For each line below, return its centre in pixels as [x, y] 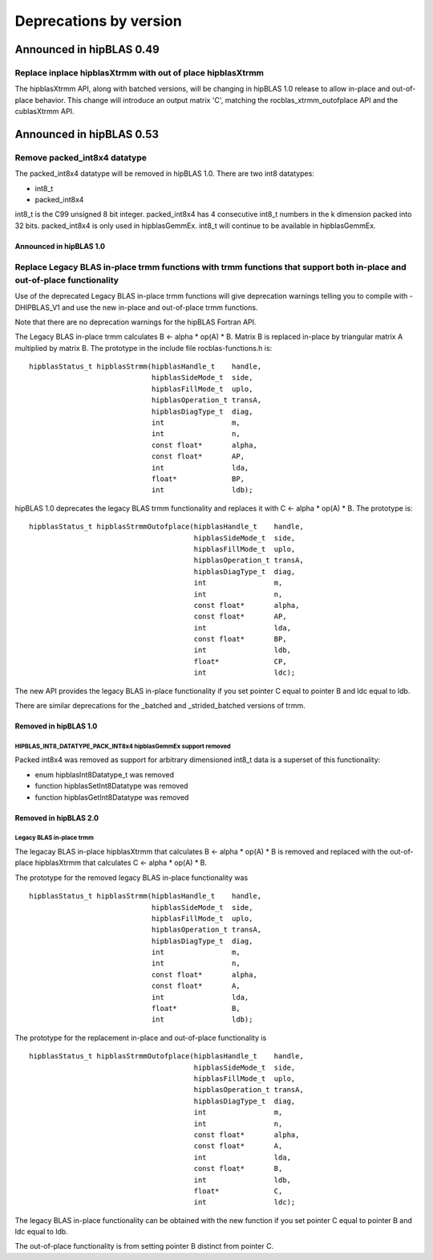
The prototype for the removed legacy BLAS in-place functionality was [132, 877]
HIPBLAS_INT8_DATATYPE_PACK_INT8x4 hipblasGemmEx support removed [123, 746]
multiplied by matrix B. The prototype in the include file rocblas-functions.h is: [144, 348]
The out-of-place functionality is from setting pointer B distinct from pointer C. [144, 1246]
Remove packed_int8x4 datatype [81, 157]
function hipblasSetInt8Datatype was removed [111, 786]
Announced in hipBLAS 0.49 [87, 49]
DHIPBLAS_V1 [37, 307]
